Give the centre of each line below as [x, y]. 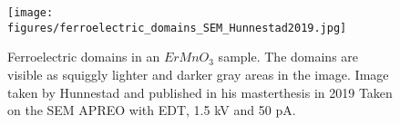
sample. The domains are [288, 57]
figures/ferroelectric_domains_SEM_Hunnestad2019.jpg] [177, 28]
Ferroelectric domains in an [84, 57]
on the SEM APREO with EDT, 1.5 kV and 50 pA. [152, 110]
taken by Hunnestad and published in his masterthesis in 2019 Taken [200, 92]
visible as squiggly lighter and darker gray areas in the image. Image [198, 74]
